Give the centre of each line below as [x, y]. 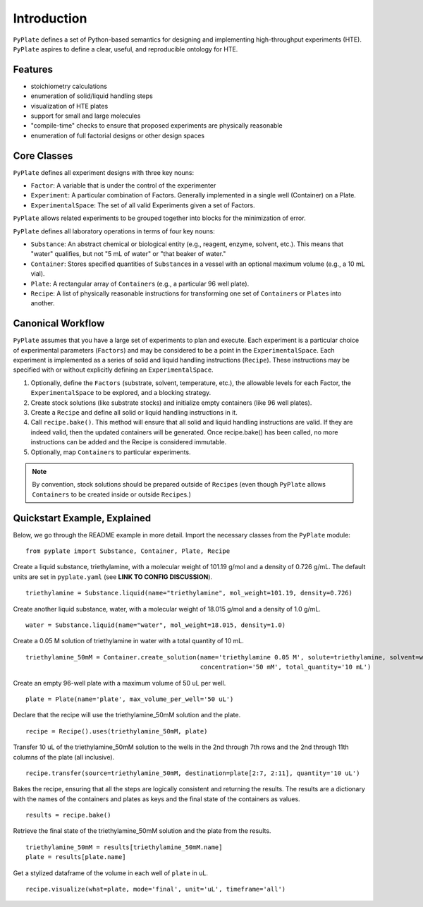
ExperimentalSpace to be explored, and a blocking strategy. [121, 393]
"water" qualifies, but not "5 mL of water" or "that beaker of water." [128, 254]
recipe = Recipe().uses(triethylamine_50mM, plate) [117, 731]
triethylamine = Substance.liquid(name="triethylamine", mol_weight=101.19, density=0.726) [189, 593]
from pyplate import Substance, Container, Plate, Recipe [128, 551]
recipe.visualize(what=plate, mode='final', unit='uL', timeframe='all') [156, 889]
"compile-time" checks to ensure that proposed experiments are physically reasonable [157, 126]
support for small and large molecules [86, 116]
